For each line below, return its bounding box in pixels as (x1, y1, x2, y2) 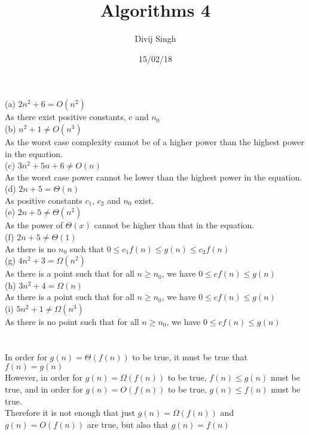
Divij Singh (134, 32, 176, 45)
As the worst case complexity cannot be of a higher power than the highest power (5, 135, 304, 148)
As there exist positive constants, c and (5, 111, 149, 123)
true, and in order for (5, 383, 83, 395)
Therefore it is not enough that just (5, 406, 136, 419)
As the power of (5, 219, 63, 231)
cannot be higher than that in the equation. (94, 219, 255, 231)
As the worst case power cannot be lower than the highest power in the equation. (5, 170, 302, 183)
